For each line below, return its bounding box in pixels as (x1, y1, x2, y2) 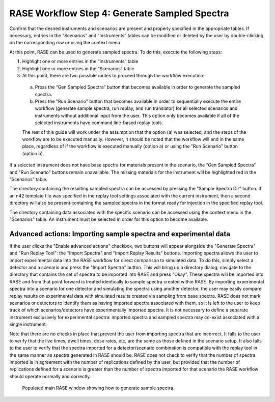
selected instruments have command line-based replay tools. (35, 120, 163, 126)
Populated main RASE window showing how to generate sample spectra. (22, 385, 175, 391)
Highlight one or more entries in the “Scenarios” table (22, 65, 134, 71)
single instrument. (9, 321, 47, 328)
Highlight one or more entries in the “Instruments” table (22, 59, 139, 65)
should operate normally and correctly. (9, 373, 91, 379)
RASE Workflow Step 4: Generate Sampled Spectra (9, 8, 229, 19)
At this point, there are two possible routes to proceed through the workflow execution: (22, 72, 205, 78)
